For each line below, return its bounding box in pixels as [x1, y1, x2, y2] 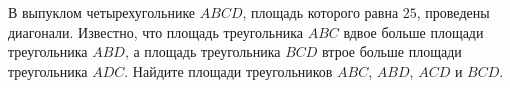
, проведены [416, 2, 490, 22]
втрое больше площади [322, 41, 462, 62]
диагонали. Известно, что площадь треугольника [8, 21, 303, 42]
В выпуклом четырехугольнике [8, 2, 196, 22]
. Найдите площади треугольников [124, 60, 333, 81]
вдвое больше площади [343, 21, 484, 42]
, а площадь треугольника [124, 41, 281, 62]
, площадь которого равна [242, 2, 399, 22]
